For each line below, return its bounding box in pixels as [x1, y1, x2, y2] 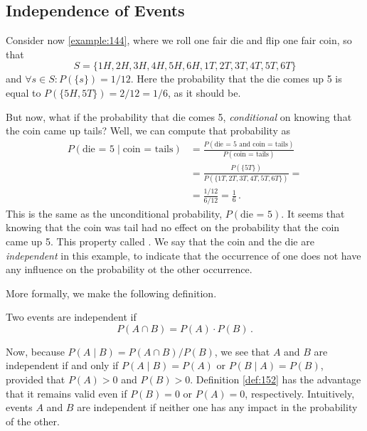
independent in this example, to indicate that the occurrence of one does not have [6, 248, 361, 262]
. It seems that [281, 206, 345, 220]
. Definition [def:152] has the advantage [190, 372, 361, 387]
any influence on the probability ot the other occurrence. [6, 262, 252, 277]
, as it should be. [167, 85, 241, 100]
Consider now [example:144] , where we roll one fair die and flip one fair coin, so [6, 33, 352, 48]
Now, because [6, 344, 65, 358]
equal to [6, 85, 41, 100]
